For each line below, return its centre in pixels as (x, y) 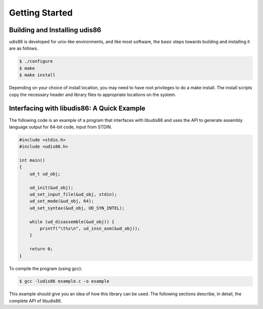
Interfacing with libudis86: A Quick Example (77, 108)
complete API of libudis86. (36, 301)
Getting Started (41, 13)
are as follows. (24, 48)
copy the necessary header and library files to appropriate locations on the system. (93, 95)
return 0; (41, 249)
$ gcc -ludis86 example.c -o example (64, 281)
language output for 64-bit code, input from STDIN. (60, 127)
